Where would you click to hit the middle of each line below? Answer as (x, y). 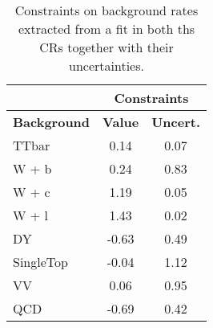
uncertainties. (106, 66)
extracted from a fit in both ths (106, 29)
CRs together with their (106, 47)
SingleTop (40, 262)
